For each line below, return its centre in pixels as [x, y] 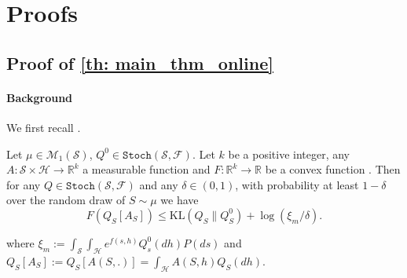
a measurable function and [147, 169]
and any [159, 184]
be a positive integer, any [289, 154]
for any [24, 184]
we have [180, 200]
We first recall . [44, 127]
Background [40, 97]
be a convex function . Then [333, 169]
